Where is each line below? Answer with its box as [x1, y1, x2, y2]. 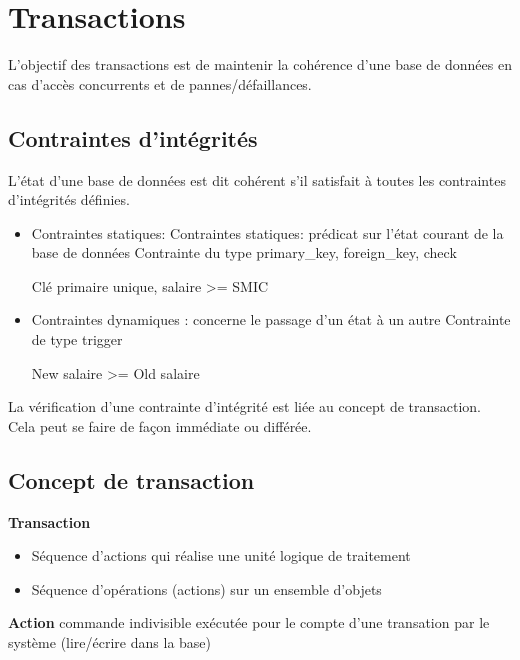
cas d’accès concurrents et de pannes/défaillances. [8, 73, 312, 94]
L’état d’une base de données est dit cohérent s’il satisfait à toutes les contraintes [8, 169, 506, 190]
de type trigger [31, 329, 123, 350]
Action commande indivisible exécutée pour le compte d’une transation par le [8, 612, 490, 633]
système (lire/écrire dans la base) [8, 632, 211, 653]
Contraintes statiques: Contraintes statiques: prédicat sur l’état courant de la [31, 222, 504, 243]
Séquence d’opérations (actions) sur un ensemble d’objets [31, 578, 382, 599]
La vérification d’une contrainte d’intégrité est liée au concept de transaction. [8, 396, 482, 417]
